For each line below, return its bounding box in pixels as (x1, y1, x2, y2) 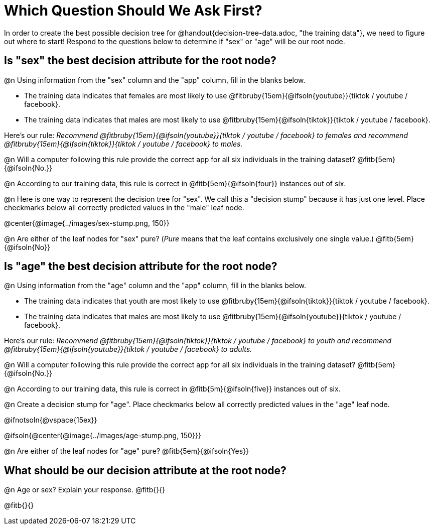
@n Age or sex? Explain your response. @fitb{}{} (4, 485, 166, 494)
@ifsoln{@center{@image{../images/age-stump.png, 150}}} (4, 431, 201, 440)
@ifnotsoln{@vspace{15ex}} (4, 416, 97, 425)
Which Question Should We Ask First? (4, 2, 262, 19)
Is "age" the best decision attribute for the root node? (4, 260, 277, 273)
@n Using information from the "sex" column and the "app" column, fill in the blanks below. (4, 75, 306, 84)
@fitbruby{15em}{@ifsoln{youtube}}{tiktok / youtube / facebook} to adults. (4, 345, 252, 354)
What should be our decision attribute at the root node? (4, 464, 286, 477)
